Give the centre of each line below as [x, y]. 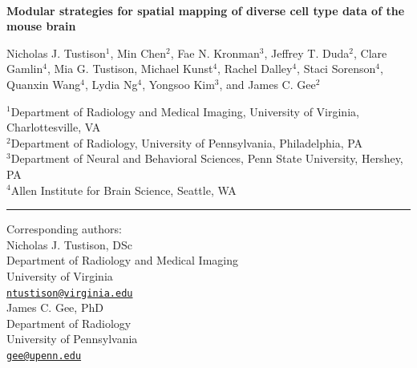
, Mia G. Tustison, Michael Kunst [130, 69]
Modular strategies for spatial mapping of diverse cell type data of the [206, 10]
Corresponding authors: [64, 229]
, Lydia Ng [111, 84]
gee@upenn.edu [44, 356]
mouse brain [41, 26]
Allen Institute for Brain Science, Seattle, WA [123, 190]
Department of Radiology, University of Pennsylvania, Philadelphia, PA [187, 142]
